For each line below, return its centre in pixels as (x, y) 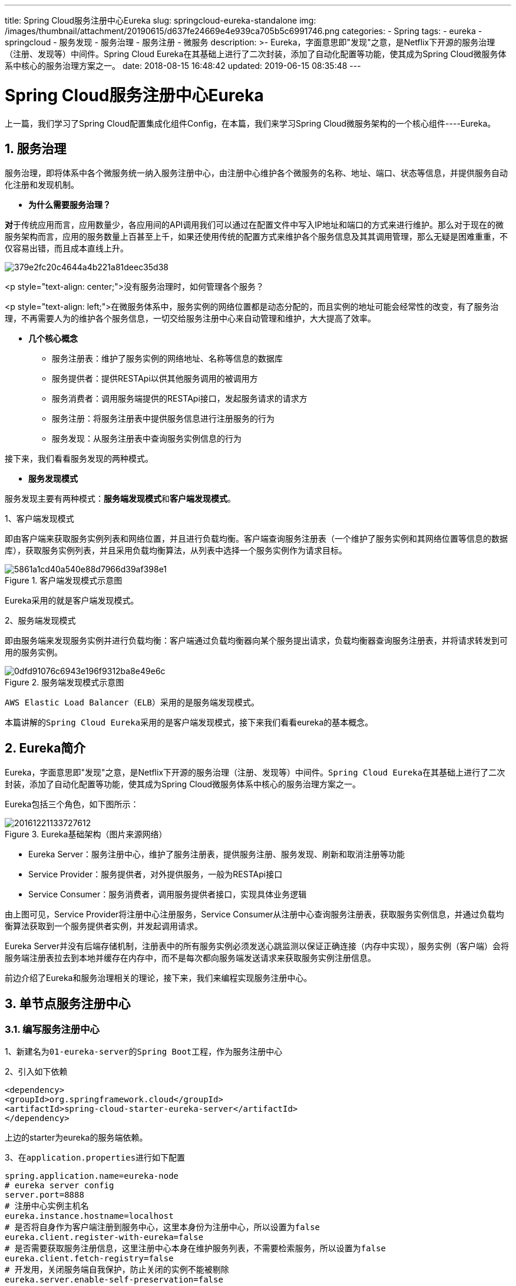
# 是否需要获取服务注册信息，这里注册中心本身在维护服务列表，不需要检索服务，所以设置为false (195, 1249)
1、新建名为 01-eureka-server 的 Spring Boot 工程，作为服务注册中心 (144, 1052)
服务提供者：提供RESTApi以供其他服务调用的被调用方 (155, 379)
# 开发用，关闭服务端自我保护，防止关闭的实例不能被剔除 (117, 1270)
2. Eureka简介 (45, 748)
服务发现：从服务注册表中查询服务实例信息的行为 (147, 439)
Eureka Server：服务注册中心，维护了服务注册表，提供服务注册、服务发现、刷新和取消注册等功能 (217, 854)
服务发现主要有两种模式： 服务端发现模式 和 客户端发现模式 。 (120, 499)
